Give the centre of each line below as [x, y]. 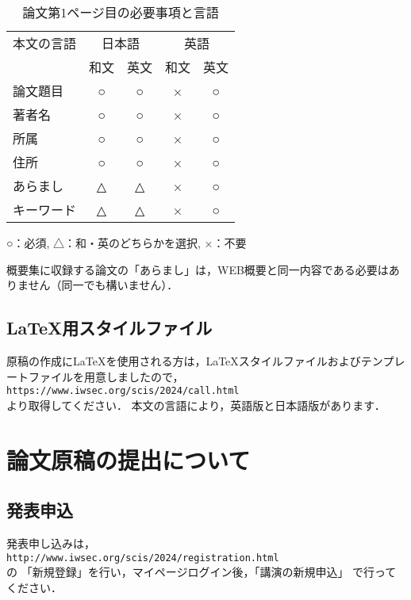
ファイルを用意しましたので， [106, 376]
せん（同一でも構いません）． [103, 285]
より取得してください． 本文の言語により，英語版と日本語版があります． [196, 405]
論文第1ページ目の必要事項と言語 [121, 12]
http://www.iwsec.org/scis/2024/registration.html [143, 558]
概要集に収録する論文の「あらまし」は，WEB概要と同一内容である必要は [198, 269]
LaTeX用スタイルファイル [109, 328]
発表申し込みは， [51, 543]
